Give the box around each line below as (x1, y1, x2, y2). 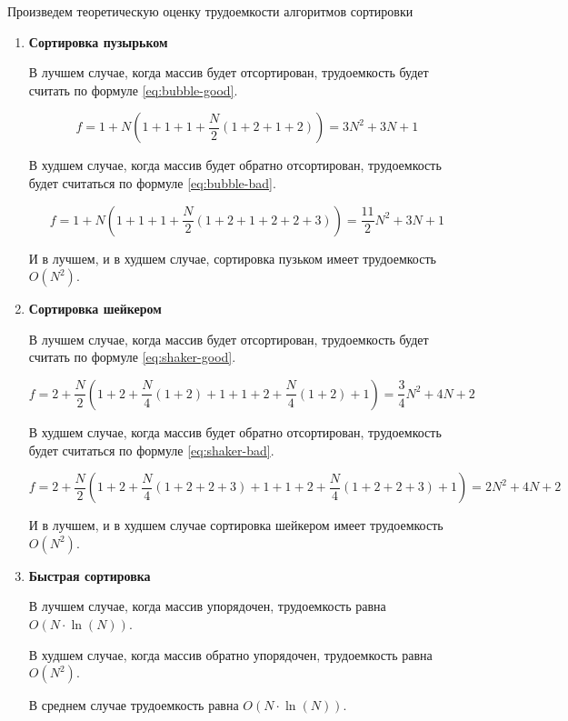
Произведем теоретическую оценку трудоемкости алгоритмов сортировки (7, 2, 414, 20)
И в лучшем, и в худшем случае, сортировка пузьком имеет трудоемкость (28, 248, 436, 267)
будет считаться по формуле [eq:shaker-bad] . (28, 440, 274, 459)
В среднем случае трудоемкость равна (28, 696, 239, 715)
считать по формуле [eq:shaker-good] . (28, 347, 236, 366)
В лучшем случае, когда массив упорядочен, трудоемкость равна (28, 596, 386, 616)
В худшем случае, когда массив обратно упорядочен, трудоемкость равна (28, 645, 433, 664)
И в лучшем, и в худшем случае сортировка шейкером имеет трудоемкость (28, 516, 443, 535)
